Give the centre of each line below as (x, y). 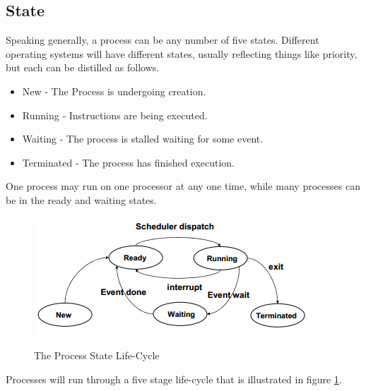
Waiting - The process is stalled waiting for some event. (143, 139)
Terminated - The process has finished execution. (128, 162)
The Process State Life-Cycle (97, 355)
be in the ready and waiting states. (81, 199)
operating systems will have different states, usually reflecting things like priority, (182, 53)
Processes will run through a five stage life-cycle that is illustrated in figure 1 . (174, 379)
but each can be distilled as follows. (83, 67)
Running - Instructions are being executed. (115, 115)
